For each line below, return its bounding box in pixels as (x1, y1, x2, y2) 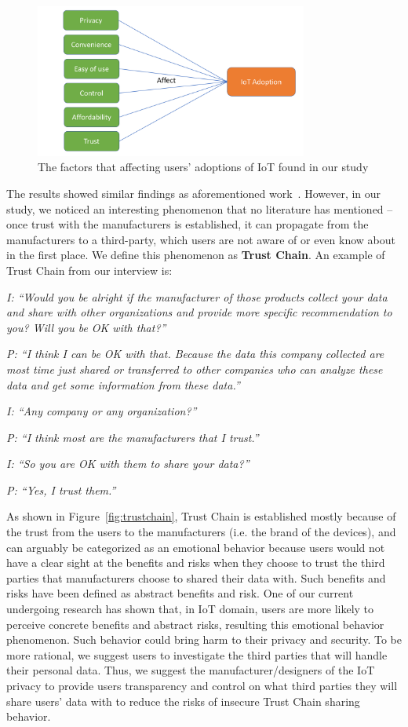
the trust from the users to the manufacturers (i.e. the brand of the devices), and (6, 524, 396, 540)
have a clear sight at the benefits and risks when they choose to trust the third (6, 554, 385, 571)
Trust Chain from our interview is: (6, 261, 173, 278)
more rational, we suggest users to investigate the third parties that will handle (6, 646, 388, 663)
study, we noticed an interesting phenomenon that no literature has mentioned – (6, 200, 393, 217)
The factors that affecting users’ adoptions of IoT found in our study (38, 159, 369, 175)
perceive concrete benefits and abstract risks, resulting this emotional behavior (6, 616, 384, 632)
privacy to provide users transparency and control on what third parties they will (6, 678, 398, 693)
